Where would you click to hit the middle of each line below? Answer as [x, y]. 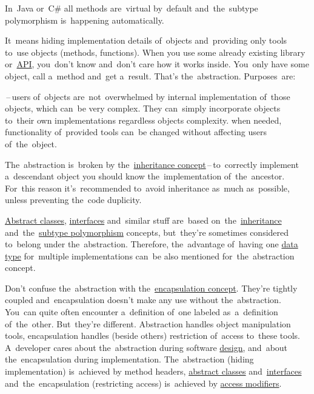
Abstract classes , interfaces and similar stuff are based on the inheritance [143, 220]
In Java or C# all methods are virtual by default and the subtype [132, 8]
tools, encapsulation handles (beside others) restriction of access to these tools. [152, 336]
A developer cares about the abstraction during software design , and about [146, 347]
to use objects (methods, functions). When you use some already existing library [155, 52]
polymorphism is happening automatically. [85, 20]
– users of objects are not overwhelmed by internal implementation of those [148, 96]
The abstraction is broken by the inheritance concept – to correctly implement [152, 164]
